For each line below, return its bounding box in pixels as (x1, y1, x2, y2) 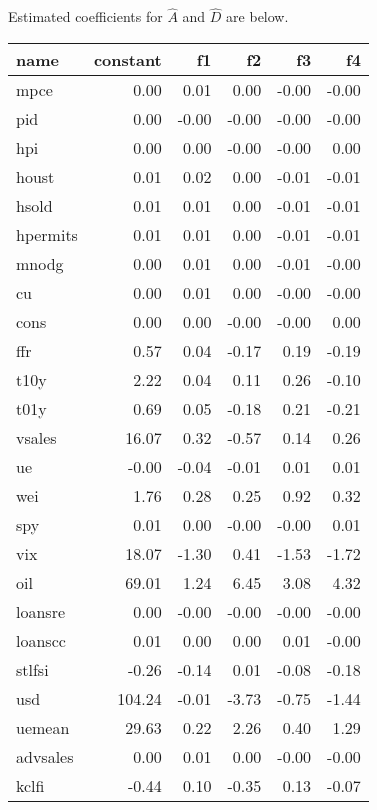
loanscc (16, 628, 66, 652)
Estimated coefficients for (8, 6, 163, 27)
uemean (16, 715, 70, 739)
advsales (16, 744, 74, 768)
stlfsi (16, 657, 49, 681)
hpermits (16, 222, 78, 246)
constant (93, 47, 162, 71)
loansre (16, 599, 66, 623)
